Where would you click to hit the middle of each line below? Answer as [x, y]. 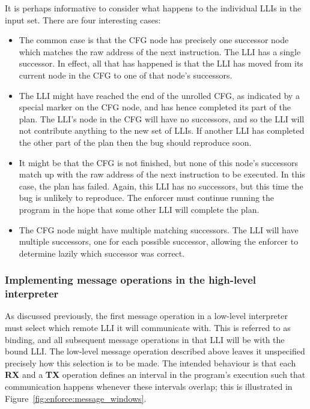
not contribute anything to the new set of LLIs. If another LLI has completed [162, 130]
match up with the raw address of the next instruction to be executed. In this [162, 174]
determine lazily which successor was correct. [102, 253]
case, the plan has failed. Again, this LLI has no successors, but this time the [161, 186]
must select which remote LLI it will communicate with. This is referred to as [148, 328]
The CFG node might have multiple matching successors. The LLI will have [159, 229]
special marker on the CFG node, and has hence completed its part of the [155, 107]
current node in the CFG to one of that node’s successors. [126, 75]
